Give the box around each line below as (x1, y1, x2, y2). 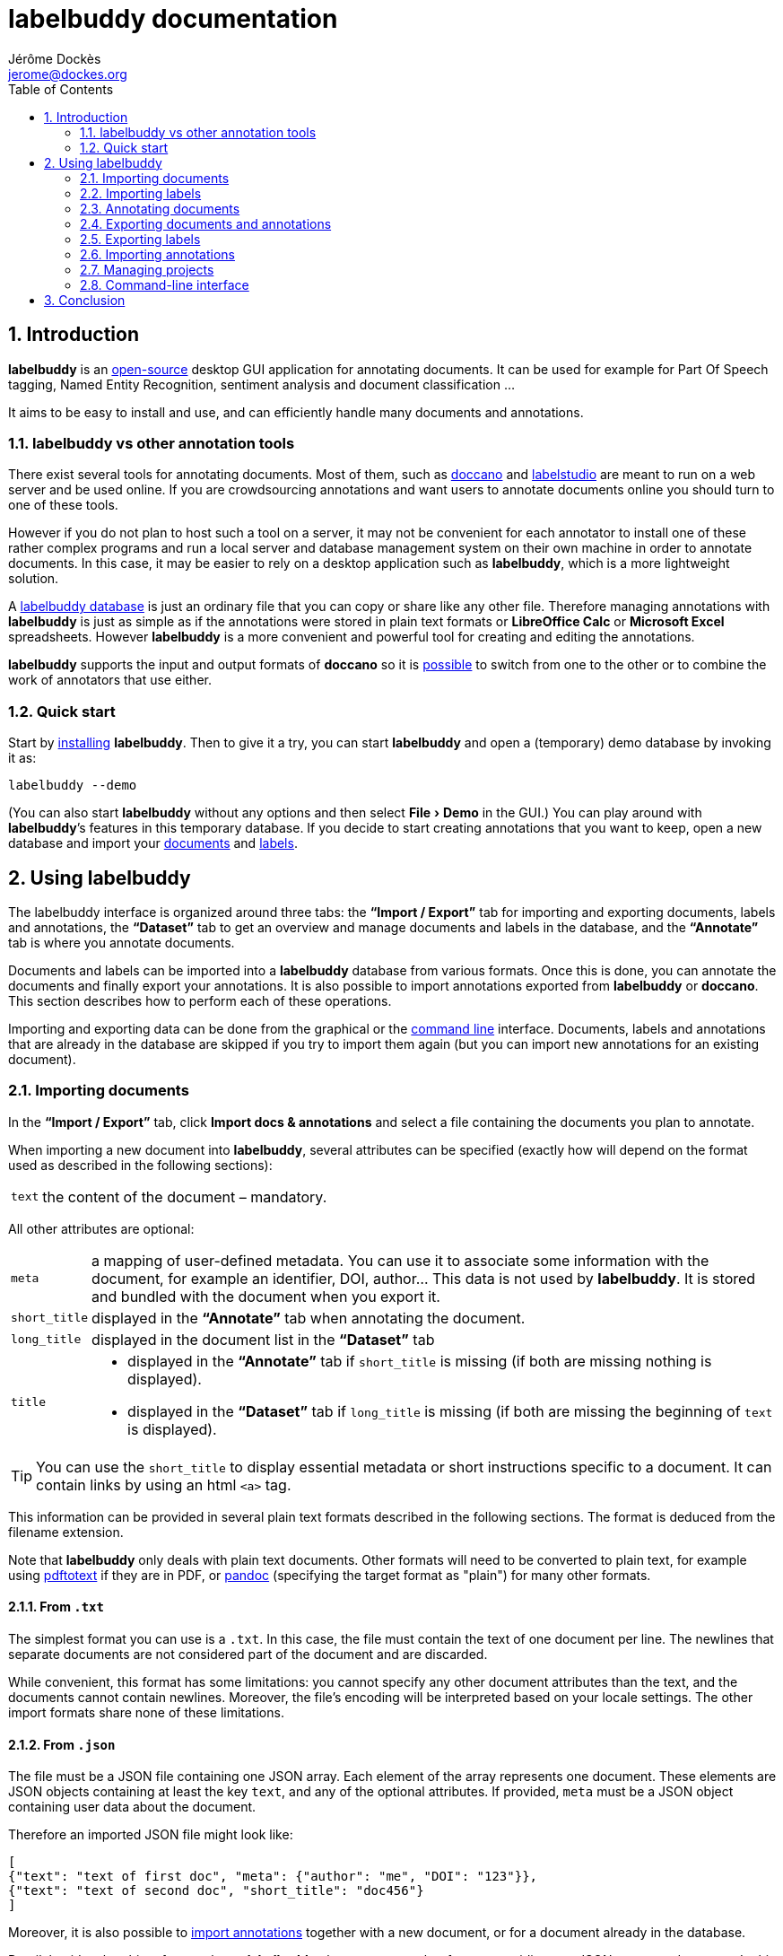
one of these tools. (8, 497, 118, 513)
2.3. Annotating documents (80, 200, 240, 216)
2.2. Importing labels (80, 185, 202, 201)
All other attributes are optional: (8, 1220, 195, 1236)
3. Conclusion (44, 292, 126, 308)
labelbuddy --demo (8, 778, 137, 793)
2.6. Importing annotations (80, 246, 235, 262)
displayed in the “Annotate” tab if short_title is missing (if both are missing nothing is (127, 1351, 712, 1370)
